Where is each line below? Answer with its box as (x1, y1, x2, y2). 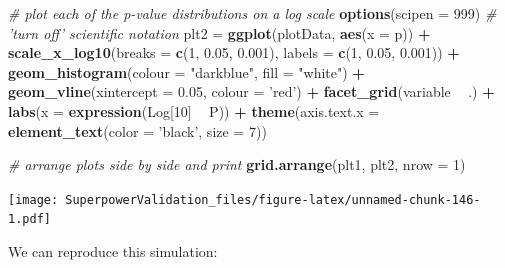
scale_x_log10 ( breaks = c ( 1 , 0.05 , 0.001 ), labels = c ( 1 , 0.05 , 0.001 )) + (8, 42, 460, 63)
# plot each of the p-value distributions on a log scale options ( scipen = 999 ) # (8, 3, 497, 23)
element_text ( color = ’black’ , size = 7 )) (8, 120, 267, 141)
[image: (8, 192, 59, 207)
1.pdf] (8, 212, 51, 227)
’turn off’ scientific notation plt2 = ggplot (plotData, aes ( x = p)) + (8, 22, 431, 43)
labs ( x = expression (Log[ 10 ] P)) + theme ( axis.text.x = (8, 100, 380, 121)
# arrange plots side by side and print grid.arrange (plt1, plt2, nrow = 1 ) (8, 154, 466, 175)
